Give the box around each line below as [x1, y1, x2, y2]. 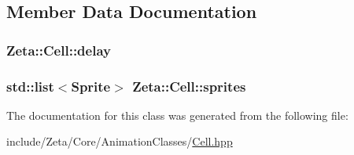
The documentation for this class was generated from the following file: [6, 106, 348, 123]
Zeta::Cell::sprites [132, 76, 246, 96]
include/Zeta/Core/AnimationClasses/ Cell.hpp [6, 133, 233, 150]
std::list [6, 76, 54, 96]
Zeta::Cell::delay [6, 40, 111, 59]
